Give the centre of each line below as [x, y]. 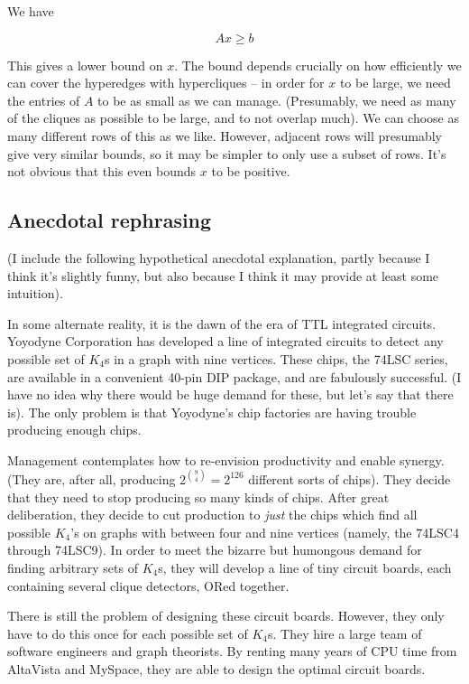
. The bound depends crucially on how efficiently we [318, 65]
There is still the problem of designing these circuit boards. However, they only [226, 616]
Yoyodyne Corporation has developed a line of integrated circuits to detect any [225, 341]
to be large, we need [395, 83]
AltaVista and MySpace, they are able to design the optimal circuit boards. [216, 668]
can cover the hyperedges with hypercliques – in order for [166, 83]
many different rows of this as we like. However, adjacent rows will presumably [225, 135]
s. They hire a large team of [345, 633]
